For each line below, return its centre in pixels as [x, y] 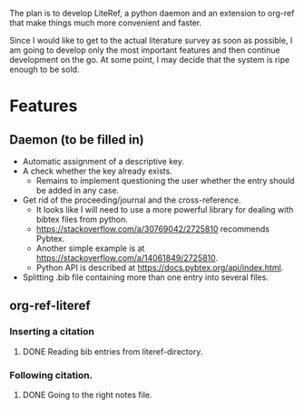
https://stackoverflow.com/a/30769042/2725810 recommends [153, 229]
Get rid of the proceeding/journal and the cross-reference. [132, 200]
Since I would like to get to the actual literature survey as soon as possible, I [151, 40]
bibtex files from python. [82, 219]
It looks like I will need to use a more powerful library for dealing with [165, 209]
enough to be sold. [44, 69]
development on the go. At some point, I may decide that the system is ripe [150, 60]
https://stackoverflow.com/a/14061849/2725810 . [127, 258]
